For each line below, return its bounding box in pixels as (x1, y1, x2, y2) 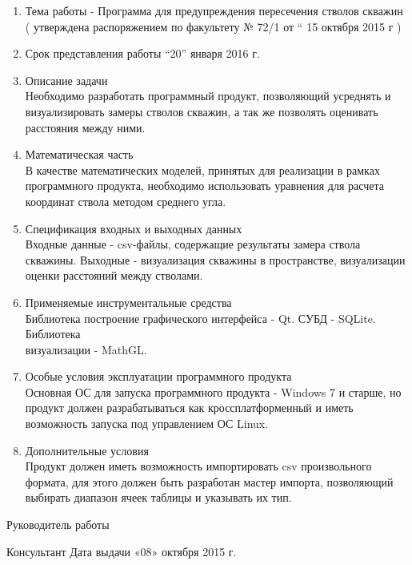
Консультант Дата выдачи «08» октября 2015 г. (6, 543, 237, 559)
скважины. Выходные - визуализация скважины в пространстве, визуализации (25, 251, 406, 268)
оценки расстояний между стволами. (25, 267, 203, 284)
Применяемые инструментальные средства (25, 293, 232, 310)
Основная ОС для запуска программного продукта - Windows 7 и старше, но (25, 383, 402, 400)
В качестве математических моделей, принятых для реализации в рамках (25, 161, 380, 178)
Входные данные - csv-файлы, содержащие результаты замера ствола (25, 236, 361, 252)
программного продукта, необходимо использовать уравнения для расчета (25, 177, 384, 194)
